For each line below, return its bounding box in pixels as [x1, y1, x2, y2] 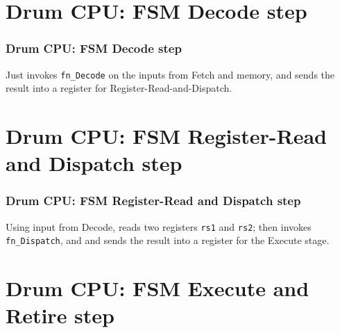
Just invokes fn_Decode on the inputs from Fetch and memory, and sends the [6, 67, 335, 81]
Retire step [6, 301, 114, 330]
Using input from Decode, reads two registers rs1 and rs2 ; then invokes [6, 219, 312, 234]
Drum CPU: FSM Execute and [6, 274, 309, 302]
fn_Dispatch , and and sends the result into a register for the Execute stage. [6, 233, 330, 247]
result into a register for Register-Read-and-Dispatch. [6, 81, 232, 95]
